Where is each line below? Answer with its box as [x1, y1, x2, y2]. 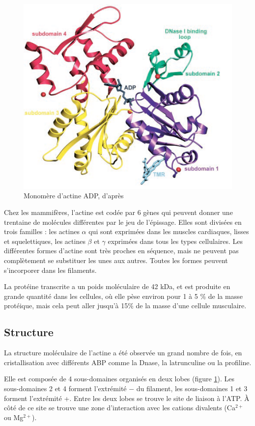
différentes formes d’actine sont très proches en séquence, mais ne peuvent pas [4, 245, 239, 256]
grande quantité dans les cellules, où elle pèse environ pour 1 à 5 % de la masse [4, 291, 243, 301]
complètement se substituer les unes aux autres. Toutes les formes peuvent [4, 255, 228, 266]
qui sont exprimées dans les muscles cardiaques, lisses [88, 226, 249, 237]
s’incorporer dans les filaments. [4, 265, 97, 275]
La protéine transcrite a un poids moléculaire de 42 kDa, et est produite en [4, 281, 230, 292]
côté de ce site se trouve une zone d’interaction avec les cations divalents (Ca [4, 402, 235, 413]
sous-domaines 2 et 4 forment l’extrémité [4, 383, 127, 393]
